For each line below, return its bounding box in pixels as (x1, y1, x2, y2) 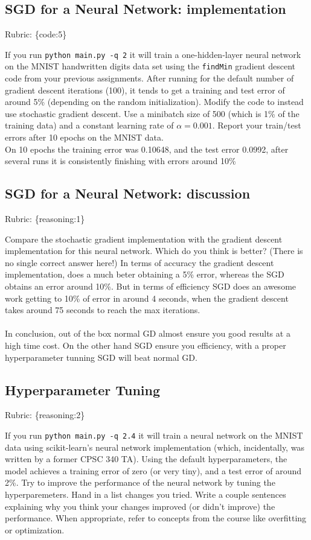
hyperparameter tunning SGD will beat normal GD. (5, 351, 197, 363)
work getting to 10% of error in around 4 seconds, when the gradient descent (5, 291, 289, 304)
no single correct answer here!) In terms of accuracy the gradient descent (5, 256, 274, 268)
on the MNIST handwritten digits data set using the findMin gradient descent (5, 60, 296, 72)
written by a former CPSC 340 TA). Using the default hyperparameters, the (5, 453, 287, 465)
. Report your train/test (212, 119, 301, 132)
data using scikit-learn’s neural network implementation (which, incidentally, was (5, 440, 304, 453)
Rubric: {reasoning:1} (5, 212, 85, 225)
